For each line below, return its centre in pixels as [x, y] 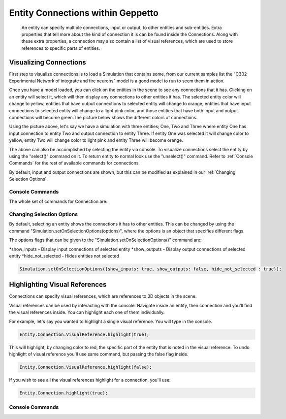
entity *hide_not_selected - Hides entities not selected [64, 256]
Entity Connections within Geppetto [84, 13]
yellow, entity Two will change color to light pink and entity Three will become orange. [96, 140]
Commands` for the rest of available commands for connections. [75, 163]
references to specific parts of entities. [61, 48]
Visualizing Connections [48, 62]
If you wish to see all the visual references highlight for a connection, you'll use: [90, 380]
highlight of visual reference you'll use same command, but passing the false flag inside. [99, 354]
